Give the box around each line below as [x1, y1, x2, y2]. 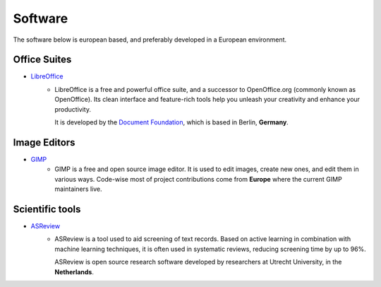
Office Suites [13, 54, 72, 66]
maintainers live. [54, 184, 102, 194]
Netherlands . [54, 267, 95, 276]
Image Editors [13, 136, 75, 148]
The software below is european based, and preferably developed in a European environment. [13, 35, 287, 44]
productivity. [54, 105, 92, 113]
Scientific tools [13, 203, 81, 215]
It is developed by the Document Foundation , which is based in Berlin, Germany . [54, 118, 289, 127]
